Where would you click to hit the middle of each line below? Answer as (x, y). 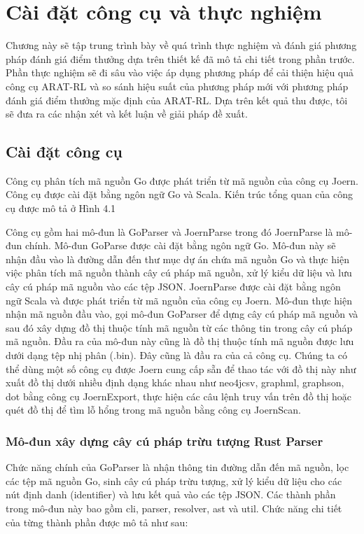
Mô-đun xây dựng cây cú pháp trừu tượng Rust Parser (164, 441)
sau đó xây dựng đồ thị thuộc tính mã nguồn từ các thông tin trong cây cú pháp (179, 327)
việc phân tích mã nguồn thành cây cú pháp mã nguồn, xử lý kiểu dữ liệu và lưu (179, 273)
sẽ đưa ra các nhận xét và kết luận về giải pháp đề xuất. (127, 114)
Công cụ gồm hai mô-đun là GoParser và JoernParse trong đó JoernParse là (169, 231)
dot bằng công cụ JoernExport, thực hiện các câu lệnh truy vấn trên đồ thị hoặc (179, 396)
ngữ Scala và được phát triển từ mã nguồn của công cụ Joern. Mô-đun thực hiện (179, 300)
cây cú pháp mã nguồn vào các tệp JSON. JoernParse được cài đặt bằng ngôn (173, 287)
